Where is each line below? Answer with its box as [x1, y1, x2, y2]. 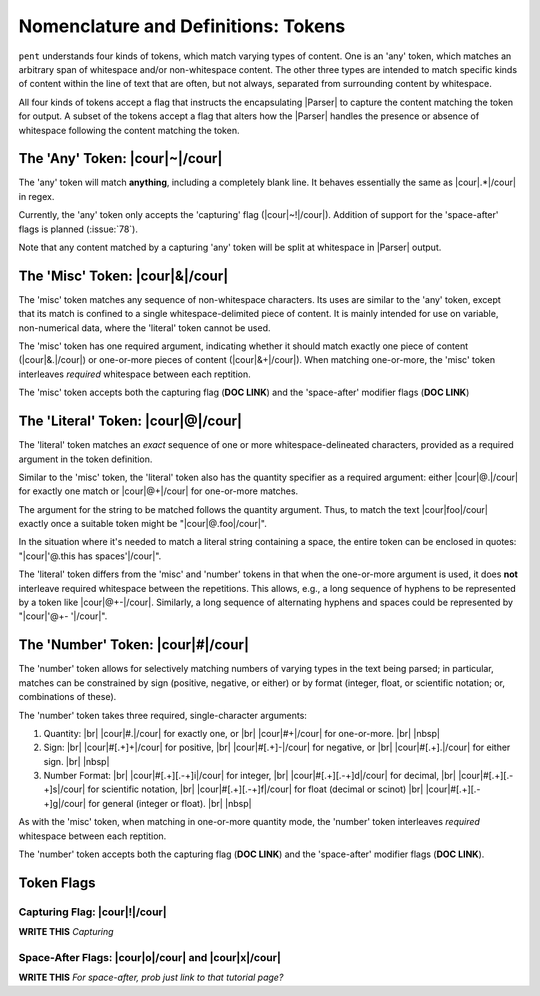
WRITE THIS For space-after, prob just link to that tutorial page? [18, 971, 284, 984]
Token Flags [18, 874, 96, 891]
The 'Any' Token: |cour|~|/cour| [18, 150, 223, 167]
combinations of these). [18, 691, 117, 703]
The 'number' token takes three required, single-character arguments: [18, 709, 307, 721]
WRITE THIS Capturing [18, 926, 114, 938]
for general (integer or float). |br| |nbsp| [88, 797, 252, 809]
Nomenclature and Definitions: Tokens [18, 15, 346, 37]
